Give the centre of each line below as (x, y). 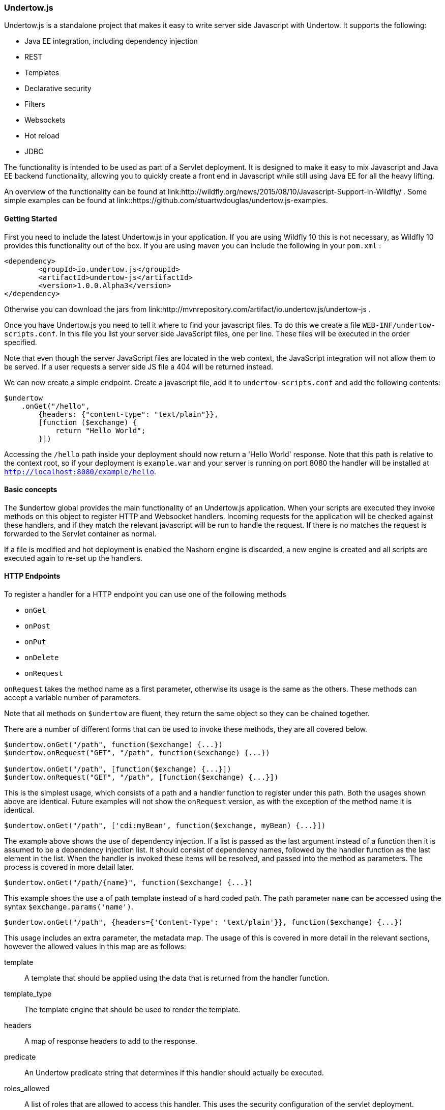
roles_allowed (27, 1089)
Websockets (45, 120)
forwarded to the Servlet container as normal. (80, 533)
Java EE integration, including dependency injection (111, 41)
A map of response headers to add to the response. (111, 1041)
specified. (21, 342)
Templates (42, 73)
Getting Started (31, 218)
